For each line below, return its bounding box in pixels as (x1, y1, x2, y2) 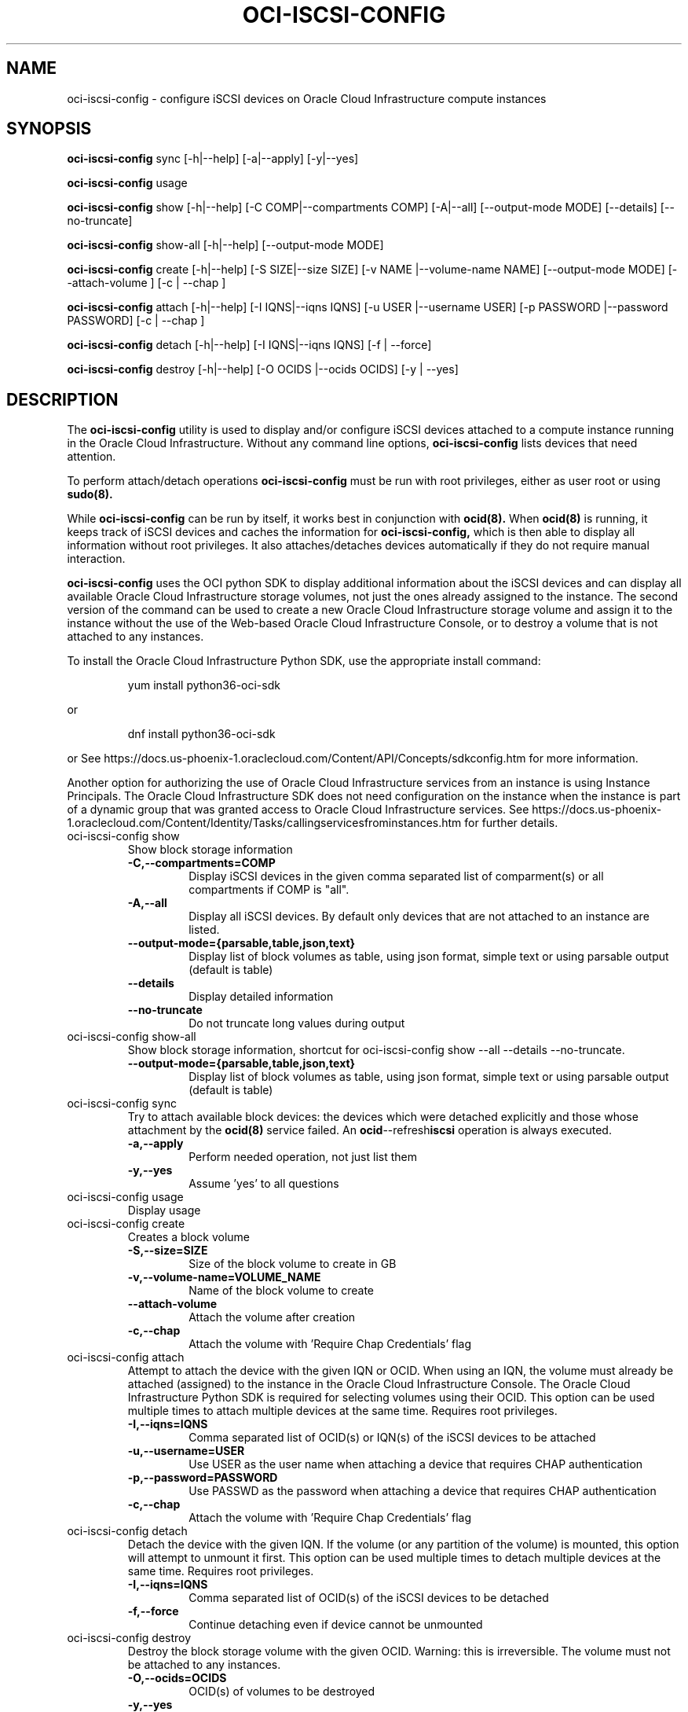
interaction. (67, 552, 126, 566)
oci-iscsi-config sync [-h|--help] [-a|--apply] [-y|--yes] (67, 152, 359, 166)
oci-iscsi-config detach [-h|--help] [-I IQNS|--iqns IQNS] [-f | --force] (67, 338, 432, 352)
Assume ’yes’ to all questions (188, 1177, 339, 1191)
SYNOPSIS (6, 119, 92, 139)
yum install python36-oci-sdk (127, 678, 280, 693)
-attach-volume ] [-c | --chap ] (67, 276, 226, 290)
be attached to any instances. (127, 1658, 281, 1672)
